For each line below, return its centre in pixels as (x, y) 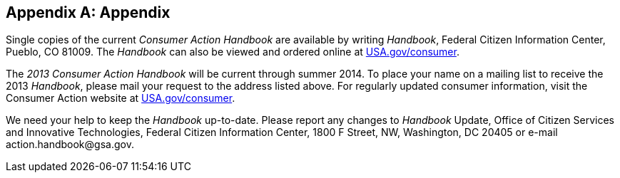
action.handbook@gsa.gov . (70, 145)
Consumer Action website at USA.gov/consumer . (121, 98)
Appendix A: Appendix (88, 12)
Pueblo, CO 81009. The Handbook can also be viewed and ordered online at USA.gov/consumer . (233, 52)
